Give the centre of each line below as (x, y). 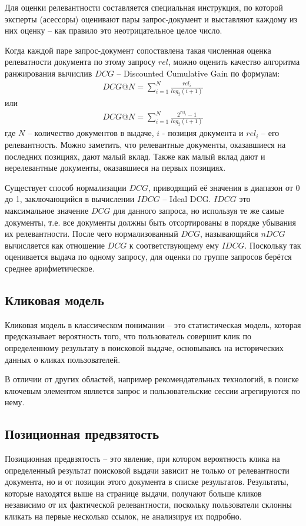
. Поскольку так (273, 245)
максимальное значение (47, 210)
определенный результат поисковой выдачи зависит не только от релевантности (147, 470)
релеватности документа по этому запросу (80, 62)
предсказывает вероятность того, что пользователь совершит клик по (128, 336)
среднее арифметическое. (50, 268)
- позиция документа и (203, 133)
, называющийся (229, 234)
